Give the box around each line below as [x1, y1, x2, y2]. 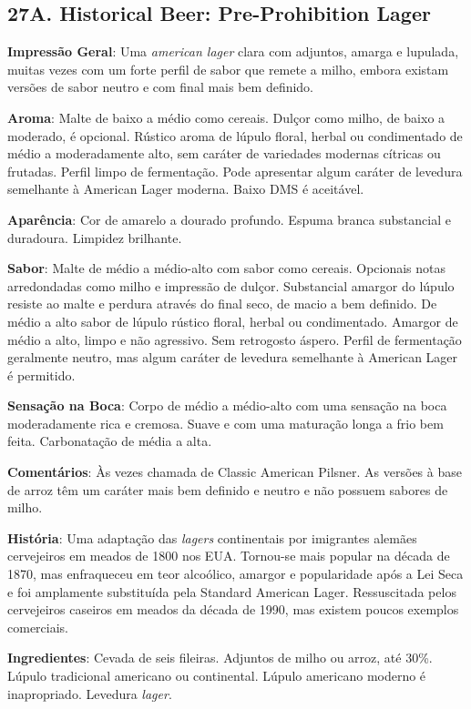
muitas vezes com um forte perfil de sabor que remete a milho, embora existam [7, 59, 449, 78]
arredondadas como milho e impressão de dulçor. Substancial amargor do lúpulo [7, 276, 455, 295]
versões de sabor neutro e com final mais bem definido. [7, 77, 314, 96]
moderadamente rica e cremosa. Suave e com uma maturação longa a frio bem [7, 413, 444, 432]
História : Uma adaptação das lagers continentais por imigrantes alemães [7, 528, 417, 547]
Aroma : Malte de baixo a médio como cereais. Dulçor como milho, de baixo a [7, 107, 445, 127]
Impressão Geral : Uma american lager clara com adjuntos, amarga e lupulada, [7, 42, 459, 61]
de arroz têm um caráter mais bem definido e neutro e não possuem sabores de [7, 480, 448, 499]
